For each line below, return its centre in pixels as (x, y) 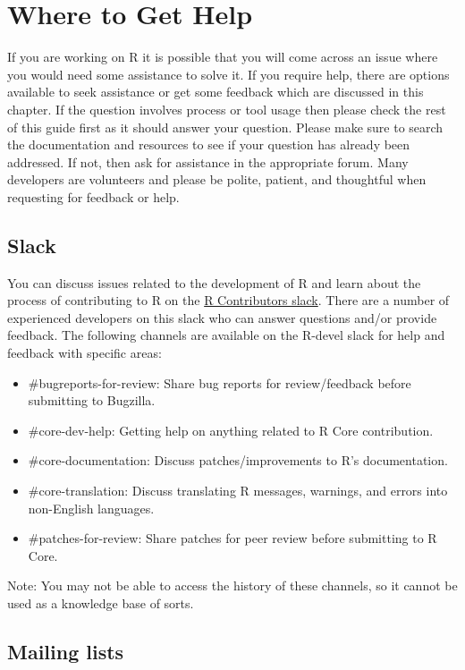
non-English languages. (91, 508)
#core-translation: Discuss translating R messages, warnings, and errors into (238, 491)
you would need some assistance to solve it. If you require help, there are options (228, 74)
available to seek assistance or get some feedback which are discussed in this (216, 92)
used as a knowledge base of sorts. (101, 602)
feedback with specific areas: (85, 353)
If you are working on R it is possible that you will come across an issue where (223, 57)
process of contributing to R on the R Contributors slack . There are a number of (228, 300)
